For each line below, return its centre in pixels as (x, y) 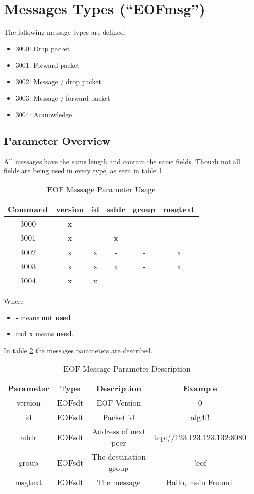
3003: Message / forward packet (63, 98)
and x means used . (44, 334)
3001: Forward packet (47, 65)
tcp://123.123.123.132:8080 (200, 437)
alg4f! (200, 417)
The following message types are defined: (65, 32)
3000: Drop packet (43, 48)
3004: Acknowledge (44, 114)
